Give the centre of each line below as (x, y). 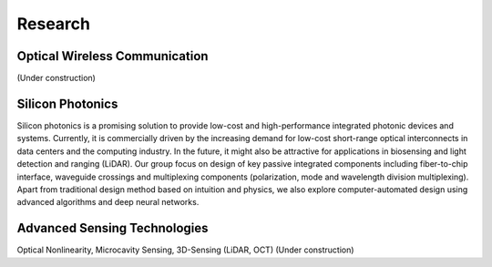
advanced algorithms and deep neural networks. (108, 202)
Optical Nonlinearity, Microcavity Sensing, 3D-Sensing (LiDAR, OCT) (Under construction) (185, 250)
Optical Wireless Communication (113, 56)
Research (54, 24)
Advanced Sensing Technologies (113, 228)
